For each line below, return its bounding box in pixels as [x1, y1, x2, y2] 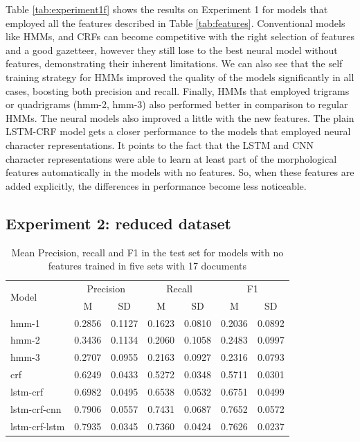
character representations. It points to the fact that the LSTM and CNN [6, 137, 314, 152]
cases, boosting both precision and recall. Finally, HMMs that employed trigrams [6, 83, 350, 98]
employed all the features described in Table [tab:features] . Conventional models [6, 15, 345, 30]
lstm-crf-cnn [10, 401, 62, 416]
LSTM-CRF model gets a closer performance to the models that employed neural [6, 124, 351, 139]
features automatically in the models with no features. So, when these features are [6, 165, 354, 179]
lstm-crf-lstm [10, 418, 65, 433]
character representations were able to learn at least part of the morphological [6, 151, 337, 166]
